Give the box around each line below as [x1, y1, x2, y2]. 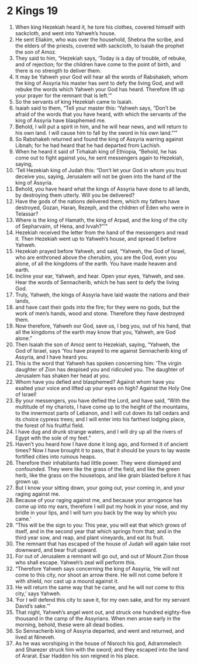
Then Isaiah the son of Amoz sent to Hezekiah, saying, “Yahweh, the [15, 341, 180, 348]
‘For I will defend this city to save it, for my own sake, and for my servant [15, 596, 190, 603]
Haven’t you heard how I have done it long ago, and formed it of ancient [15, 441, 189, 448]
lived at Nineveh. [15, 633, 56, 640]
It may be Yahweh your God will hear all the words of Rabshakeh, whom [15, 73, 188, 80]
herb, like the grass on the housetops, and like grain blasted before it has [15, 472, 191, 479]
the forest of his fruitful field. [15, 422, 84, 429]
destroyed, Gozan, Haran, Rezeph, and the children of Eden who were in [15, 204, 189, 211]
